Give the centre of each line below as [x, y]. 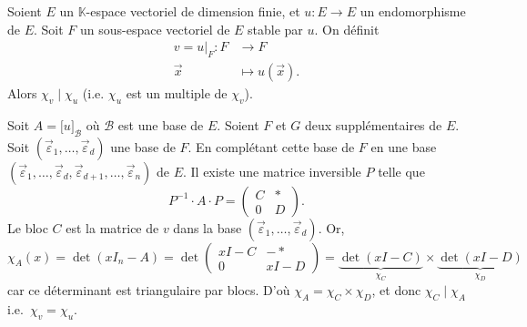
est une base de [161, 124]
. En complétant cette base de [271, 146]
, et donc [396, 290]
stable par [275, 29]
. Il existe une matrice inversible [272, 171]
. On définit [347, 29]
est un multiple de [177, 93]
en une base [404, 146]
